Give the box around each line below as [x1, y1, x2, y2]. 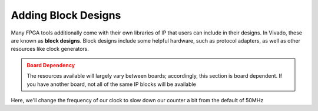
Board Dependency [26, 61, 75, 68]
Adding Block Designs [11, 9, 121, 22]
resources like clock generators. [11, 46, 90, 53]
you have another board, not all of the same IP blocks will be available [26, 81, 197, 88]
